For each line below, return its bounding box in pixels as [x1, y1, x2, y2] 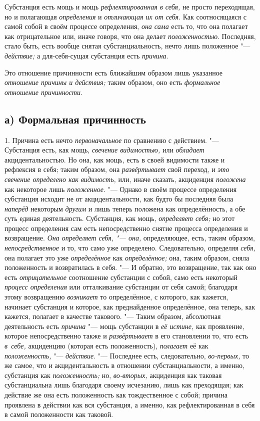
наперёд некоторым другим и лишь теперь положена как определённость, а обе [4, 203, 245, 213]
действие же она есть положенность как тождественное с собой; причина [4, 389, 227, 399]
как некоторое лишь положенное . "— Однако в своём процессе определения [4, 183, 237, 194]
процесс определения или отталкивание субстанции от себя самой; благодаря [4, 281, 238, 292]
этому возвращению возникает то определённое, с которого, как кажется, [4, 291, 228, 302]
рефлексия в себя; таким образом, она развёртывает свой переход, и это [4, 164, 229, 174]
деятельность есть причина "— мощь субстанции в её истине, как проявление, [4, 320, 244, 331]
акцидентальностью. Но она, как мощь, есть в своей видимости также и [4, 154, 225, 164]
